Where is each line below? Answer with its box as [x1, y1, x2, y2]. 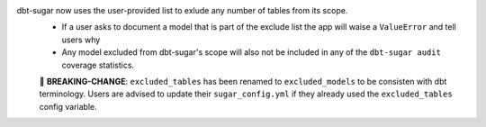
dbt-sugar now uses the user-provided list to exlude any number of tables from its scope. [16, 5, 348, 15]
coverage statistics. [61, 59, 135, 70]
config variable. [39, 101, 98, 112]
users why [61, 34, 101, 45]
